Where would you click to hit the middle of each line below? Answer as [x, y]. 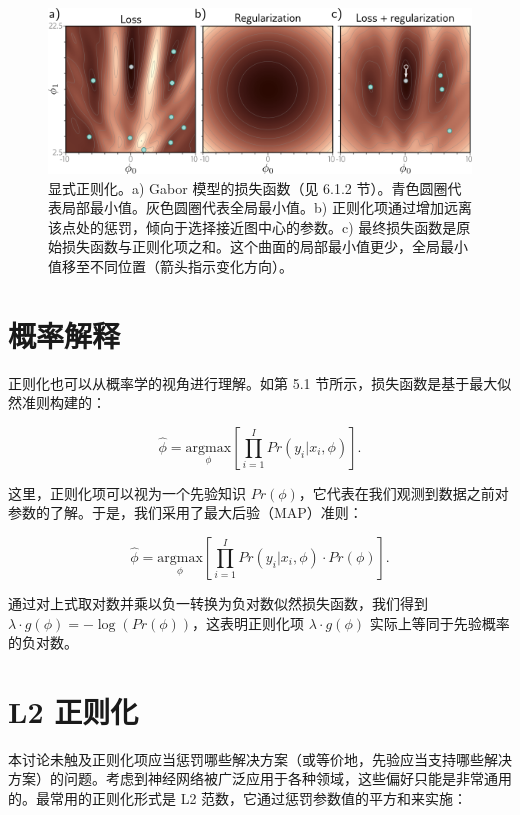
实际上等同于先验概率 [439, 622]
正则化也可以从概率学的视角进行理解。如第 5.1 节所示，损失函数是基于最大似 [260, 382]
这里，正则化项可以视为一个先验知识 [127, 492]
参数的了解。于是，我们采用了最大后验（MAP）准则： [185, 512]
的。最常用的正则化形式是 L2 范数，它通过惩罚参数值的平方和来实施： [238, 798]
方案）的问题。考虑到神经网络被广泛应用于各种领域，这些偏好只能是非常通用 [260, 778]
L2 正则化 [73, 710]
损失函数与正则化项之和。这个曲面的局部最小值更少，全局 [250, 246]
